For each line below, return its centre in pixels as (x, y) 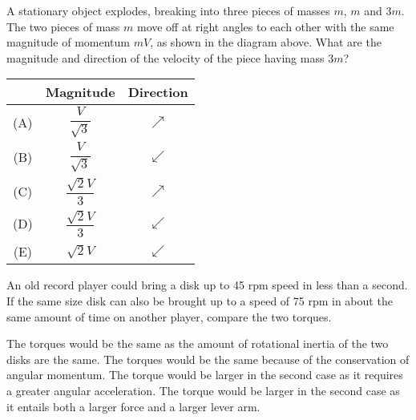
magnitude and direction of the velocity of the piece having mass (166, 57)
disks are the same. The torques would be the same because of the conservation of (208, 359)
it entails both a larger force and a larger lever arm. (133, 406)
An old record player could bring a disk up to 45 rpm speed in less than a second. (207, 285)
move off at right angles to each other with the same (265, 26)
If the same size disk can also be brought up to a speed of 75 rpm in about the (200, 301)
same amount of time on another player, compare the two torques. (169, 316)
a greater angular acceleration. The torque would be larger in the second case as (203, 390)
